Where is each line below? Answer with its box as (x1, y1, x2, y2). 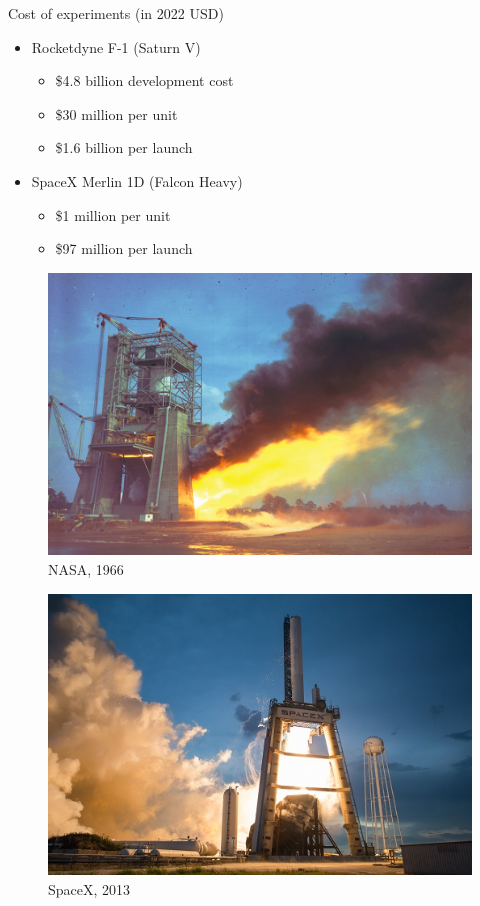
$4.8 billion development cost (55, 70, 234, 91)
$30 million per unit (55, 103, 178, 124)
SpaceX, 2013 (48, 879, 131, 900)
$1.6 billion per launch (55, 137, 193, 158)
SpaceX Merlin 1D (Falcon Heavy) (31, 170, 243, 191)
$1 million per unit (55, 204, 171, 225)
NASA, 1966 (48, 559, 124, 579)
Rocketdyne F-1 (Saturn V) (31, 36, 201, 57)
